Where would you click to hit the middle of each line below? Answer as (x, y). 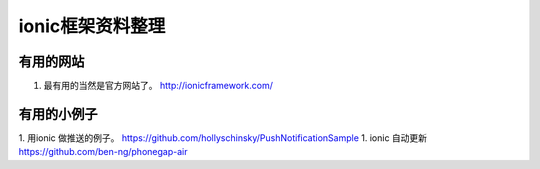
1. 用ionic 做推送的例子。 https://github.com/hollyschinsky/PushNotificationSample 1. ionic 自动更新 (223, 137)
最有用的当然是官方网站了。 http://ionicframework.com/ (158, 86)
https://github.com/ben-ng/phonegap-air (103, 152)
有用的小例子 (58, 113)
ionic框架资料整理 (92, 26)
